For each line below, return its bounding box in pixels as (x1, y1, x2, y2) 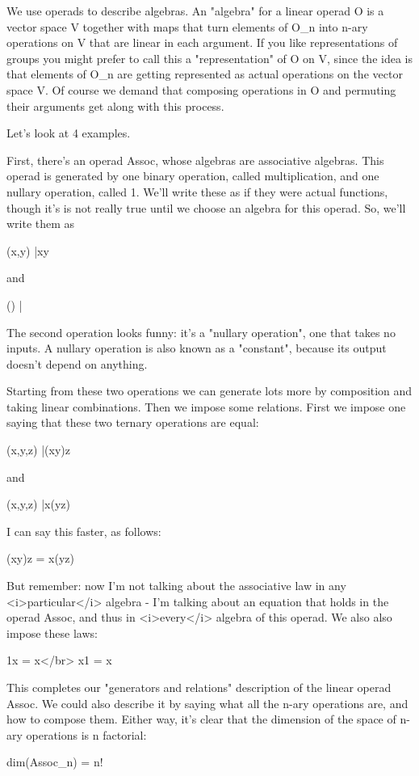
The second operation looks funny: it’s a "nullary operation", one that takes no (6, 323, 396, 340)
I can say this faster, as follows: (6, 522, 161, 539)
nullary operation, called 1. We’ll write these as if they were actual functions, (6, 183, 388, 200)
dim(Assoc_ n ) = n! (6, 753, 103, 770)
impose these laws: (6, 624, 98, 641)
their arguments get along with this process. (6, 97, 224, 114)
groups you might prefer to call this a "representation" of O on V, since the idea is (6, 49, 413, 66)
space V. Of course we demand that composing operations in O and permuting (6, 81, 396, 98)
